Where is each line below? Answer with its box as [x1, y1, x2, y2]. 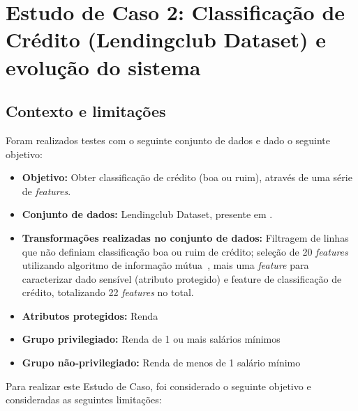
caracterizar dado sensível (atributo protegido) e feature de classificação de [22, 271, 342, 286]
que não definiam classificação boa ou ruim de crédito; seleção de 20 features [22, 244, 348, 258]
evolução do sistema [6, 52, 201, 81]
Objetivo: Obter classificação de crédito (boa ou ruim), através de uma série [22, 170, 352, 185]
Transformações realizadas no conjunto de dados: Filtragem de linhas [22, 230, 349, 245]
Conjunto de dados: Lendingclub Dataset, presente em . [22, 207, 273, 222]
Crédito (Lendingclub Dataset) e [6, 25, 327, 54]
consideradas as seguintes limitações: [6, 392, 162, 407]
